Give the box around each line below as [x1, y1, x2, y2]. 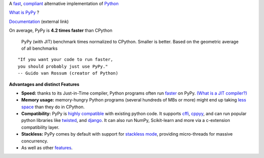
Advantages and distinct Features [9, 81, 80, 87]
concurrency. [21, 138, 48, 144]
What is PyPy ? [9, 10, 39, 16]
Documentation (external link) [9, 19, 69, 24]
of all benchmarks [21, 45, 58, 51]
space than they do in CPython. [21, 104, 85, 110]
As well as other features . [21, 145, 73, 151]
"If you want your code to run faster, [18, 57, 113, 62]
